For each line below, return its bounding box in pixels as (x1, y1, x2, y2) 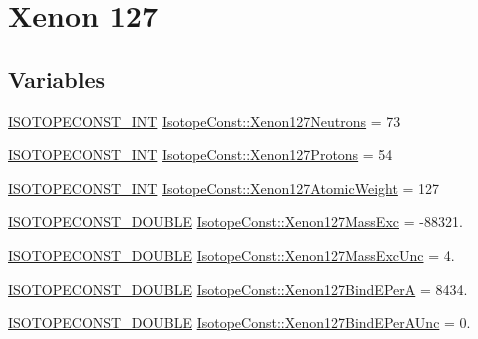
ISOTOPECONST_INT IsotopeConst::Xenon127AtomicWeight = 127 (8, 177, 440, 198)
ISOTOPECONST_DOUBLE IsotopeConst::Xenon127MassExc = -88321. (8, 211, 463, 232)
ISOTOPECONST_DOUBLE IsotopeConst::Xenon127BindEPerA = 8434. (8, 278, 468, 299)
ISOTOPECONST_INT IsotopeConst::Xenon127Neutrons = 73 (8, 110, 401, 131)
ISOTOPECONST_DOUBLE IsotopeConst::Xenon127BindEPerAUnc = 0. (8, 312, 471, 333)
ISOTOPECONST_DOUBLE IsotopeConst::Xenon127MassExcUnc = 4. (8, 244, 455, 265)
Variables (8, 63, 106, 94)
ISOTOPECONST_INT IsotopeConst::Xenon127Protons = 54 (8, 144, 393, 165)
